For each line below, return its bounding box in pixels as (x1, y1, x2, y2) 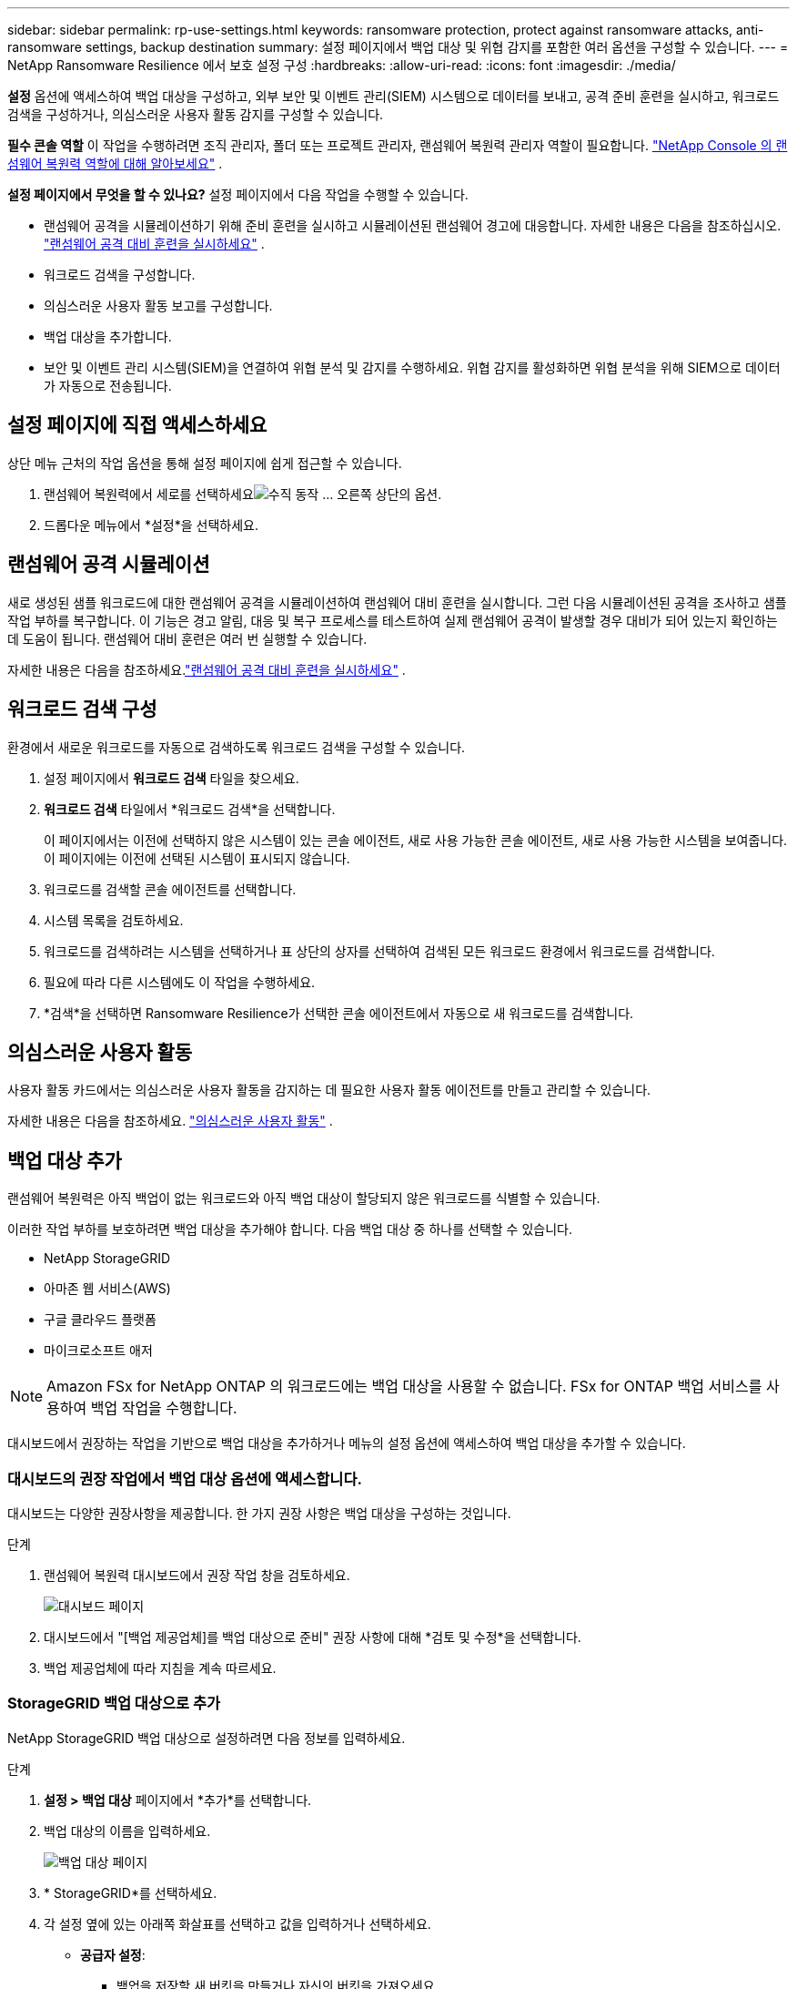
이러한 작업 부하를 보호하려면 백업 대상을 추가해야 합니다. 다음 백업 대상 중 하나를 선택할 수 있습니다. (7, 1221, 572, 1238)
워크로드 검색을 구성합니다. (44, 267, 196, 282)
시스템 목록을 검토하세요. (44, 912, 184, 928)
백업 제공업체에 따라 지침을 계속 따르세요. (44, 1659, 277, 1676)
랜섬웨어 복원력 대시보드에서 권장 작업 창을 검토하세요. (44, 1566, 350, 1583)
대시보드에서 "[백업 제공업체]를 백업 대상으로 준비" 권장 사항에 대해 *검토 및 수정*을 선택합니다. (44, 1628, 581, 1645)
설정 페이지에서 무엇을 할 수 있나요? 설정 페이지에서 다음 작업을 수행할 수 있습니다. (7, 187, 469, 202)
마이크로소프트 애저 (44, 1342, 153, 1359)
